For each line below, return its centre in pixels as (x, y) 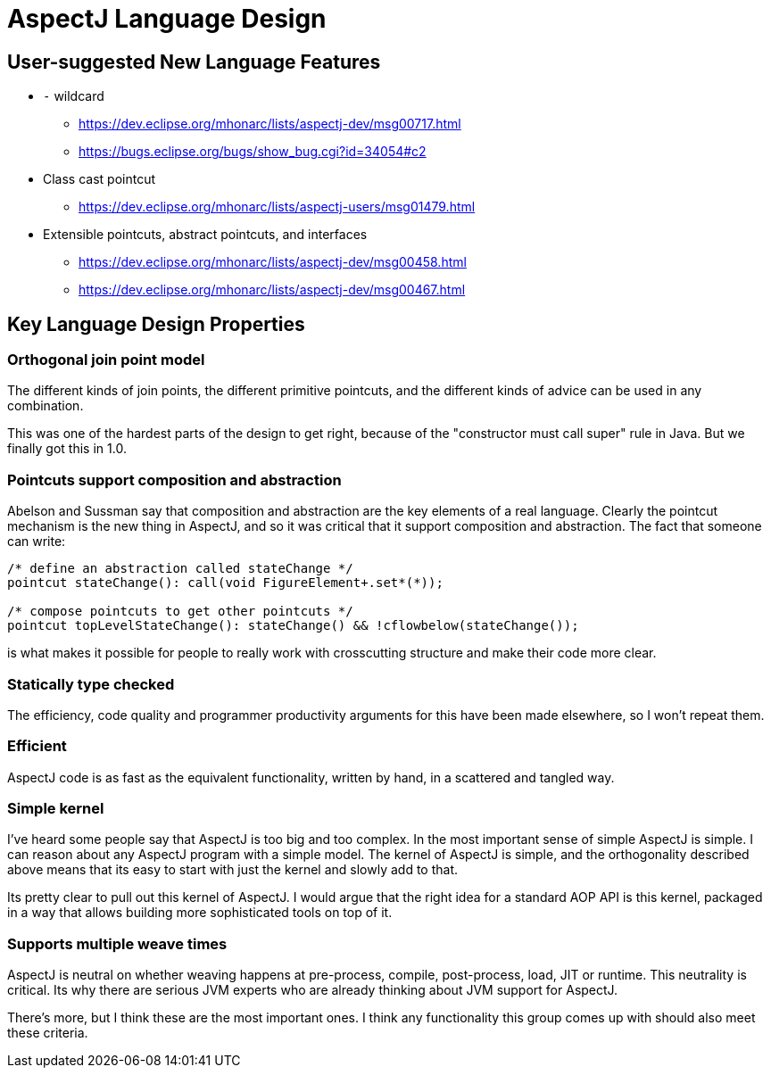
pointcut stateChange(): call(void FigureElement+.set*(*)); (225, 583)
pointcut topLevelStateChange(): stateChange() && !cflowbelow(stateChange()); (293, 626)
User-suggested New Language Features (194, 62)
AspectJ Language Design (167, 19)
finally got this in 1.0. (67, 449)
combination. (46, 406)
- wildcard (74, 96)
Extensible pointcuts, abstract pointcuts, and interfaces (205, 235)
